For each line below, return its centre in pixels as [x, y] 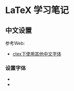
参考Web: [15, 43]
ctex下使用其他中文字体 [37, 54]
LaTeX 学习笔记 [37, 10]
